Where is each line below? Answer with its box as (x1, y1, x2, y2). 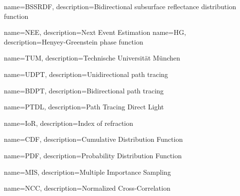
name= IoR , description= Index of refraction (4, 118, 134, 128)
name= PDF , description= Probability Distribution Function (4, 150, 182, 160)
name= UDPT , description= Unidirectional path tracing (4, 69, 168, 79)
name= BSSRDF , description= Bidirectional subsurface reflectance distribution (4, 1, 236, 11)
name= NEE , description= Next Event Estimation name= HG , (4, 27, 186, 37)
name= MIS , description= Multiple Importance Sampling (4, 166, 171, 177)
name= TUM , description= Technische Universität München (4, 53, 180, 63)
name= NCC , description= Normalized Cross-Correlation (4, 183, 171, 193)
